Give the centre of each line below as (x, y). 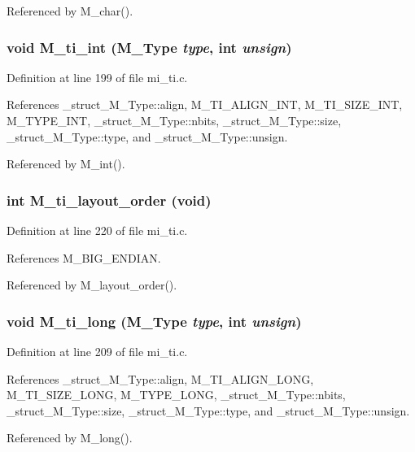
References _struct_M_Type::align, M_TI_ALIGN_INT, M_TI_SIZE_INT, (205, 104)
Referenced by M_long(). (70, 438)
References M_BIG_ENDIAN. (84, 257)
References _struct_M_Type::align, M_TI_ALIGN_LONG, (160, 378)
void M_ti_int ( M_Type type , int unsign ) (149, 47)
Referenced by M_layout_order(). (92, 285)
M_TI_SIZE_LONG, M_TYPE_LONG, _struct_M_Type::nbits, (176, 395)
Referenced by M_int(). (66, 164)
